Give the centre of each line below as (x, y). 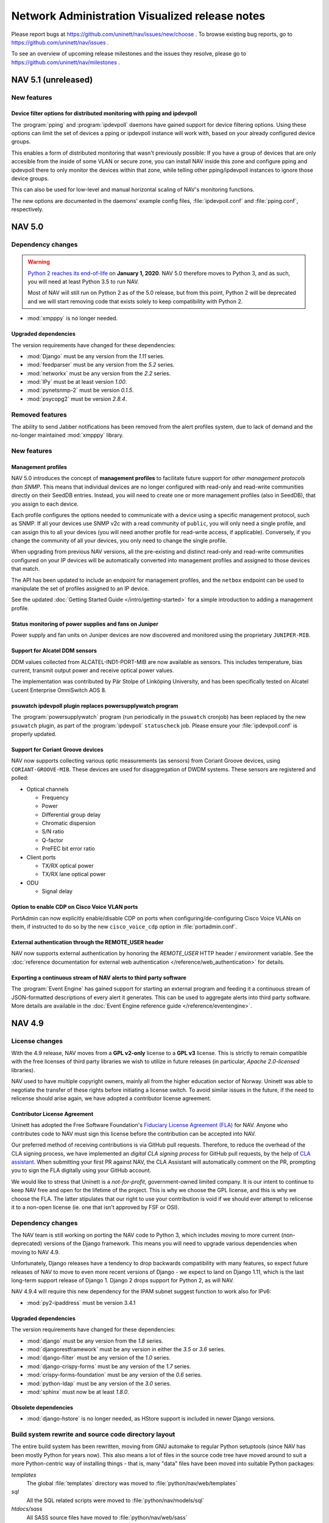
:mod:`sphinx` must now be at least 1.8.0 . (78, 1391)
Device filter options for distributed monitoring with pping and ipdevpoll (104, 113)
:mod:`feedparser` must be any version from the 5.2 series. (101, 365)
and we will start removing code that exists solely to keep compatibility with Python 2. (135, 301)
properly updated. (34, 733)
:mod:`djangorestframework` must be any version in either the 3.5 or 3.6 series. (126, 1349)
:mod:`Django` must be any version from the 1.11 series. (95, 356)
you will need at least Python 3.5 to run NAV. (83, 281)
